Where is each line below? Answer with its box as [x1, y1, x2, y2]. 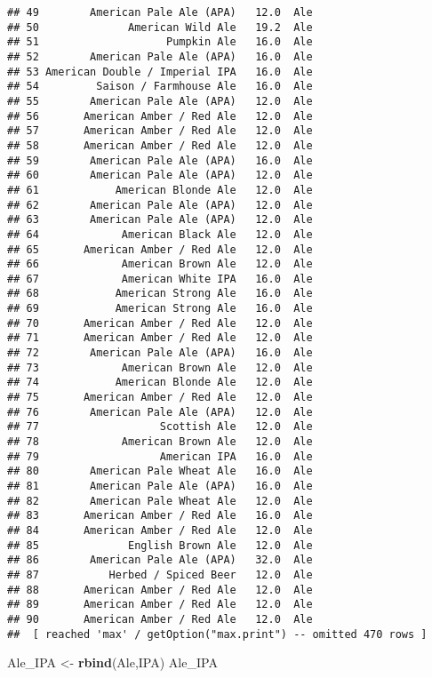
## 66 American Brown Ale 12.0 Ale [7, 258, 313, 271]
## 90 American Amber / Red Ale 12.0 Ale [7, 612, 313, 626]
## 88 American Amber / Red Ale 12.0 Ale [7, 583, 313, 596]
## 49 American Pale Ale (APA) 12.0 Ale [7, 6, 313, 19]
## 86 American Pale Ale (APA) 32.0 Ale [7, 554, 313, 567]
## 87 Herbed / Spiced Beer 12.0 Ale [7, 568, 313, 581]
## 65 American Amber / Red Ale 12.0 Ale [7, 243, 313, 256]
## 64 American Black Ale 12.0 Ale [7, 227, 313, 241]
